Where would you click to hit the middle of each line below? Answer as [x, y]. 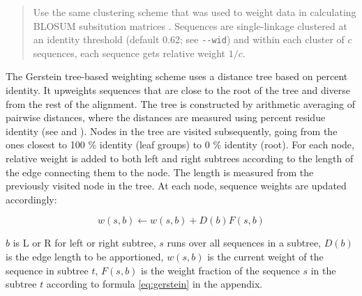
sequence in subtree [47, 270]
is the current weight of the [265, 256]
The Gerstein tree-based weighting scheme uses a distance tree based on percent [177, 76]
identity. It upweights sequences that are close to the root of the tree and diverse [178, 90]
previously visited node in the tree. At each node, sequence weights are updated [176, 186]
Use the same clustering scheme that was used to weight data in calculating [195, 12]
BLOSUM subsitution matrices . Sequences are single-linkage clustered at [190, 25]
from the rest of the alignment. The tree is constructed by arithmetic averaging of [180, 103]
